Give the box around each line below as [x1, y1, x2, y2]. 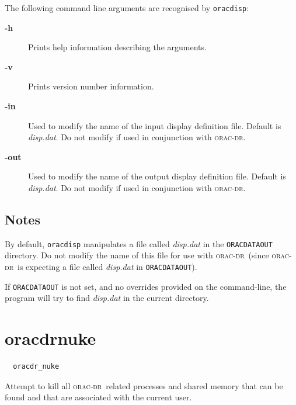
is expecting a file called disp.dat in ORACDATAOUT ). [17, 261, 197, 273]
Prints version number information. [28, 80, 154, 92]
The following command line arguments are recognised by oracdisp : [5, 2, 249, 13]
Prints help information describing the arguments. [28, 41, 207, 53]
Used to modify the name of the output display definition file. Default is [28, 170, 286, 182]
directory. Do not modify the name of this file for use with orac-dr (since [5, 249, 269, 261]
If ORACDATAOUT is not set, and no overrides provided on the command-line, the [5, 280, 287, 292]
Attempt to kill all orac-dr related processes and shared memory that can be [5, 379, 283, 392]
